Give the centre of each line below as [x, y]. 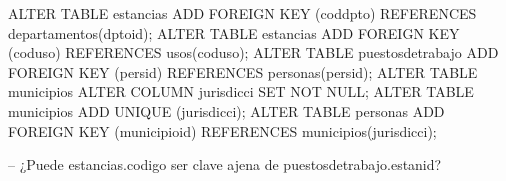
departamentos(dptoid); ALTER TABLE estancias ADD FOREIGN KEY [234, 32]
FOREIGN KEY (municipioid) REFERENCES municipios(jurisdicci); [222, 130]
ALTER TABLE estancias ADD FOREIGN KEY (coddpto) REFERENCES [242, 13]
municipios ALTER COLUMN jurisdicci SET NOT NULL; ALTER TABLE [241, 91]
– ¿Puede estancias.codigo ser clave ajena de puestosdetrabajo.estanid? [225, 164]
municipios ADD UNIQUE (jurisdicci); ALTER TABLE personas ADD [226, 110]
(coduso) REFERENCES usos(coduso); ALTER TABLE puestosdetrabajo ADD [253, 52]
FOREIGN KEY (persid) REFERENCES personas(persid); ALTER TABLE [243, 71]
